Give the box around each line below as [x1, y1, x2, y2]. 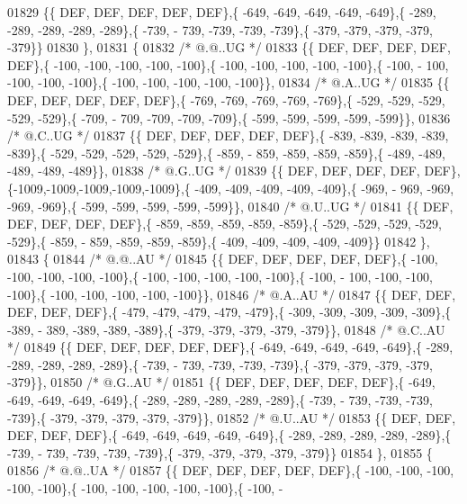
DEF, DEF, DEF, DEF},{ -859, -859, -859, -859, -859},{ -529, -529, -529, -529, [7, 214, 442, 233]
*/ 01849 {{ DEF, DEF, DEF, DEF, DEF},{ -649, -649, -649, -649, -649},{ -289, [7, 337, 454, 356]
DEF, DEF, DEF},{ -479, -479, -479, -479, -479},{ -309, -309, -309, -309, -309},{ [7, 302, 452, 321]
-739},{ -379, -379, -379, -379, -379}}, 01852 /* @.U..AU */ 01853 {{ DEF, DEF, [7, 408, 456, 427]
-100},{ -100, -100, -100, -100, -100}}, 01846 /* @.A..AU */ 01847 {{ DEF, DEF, [7, 284, 456, 303]
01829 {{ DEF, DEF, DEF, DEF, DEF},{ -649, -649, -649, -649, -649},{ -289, [7, 3, 436, 21]
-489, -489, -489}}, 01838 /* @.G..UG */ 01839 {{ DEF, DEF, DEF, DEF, [7, 161, 420, 180]
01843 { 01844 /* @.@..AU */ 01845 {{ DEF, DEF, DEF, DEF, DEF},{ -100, [7, 249, 438, 268]
